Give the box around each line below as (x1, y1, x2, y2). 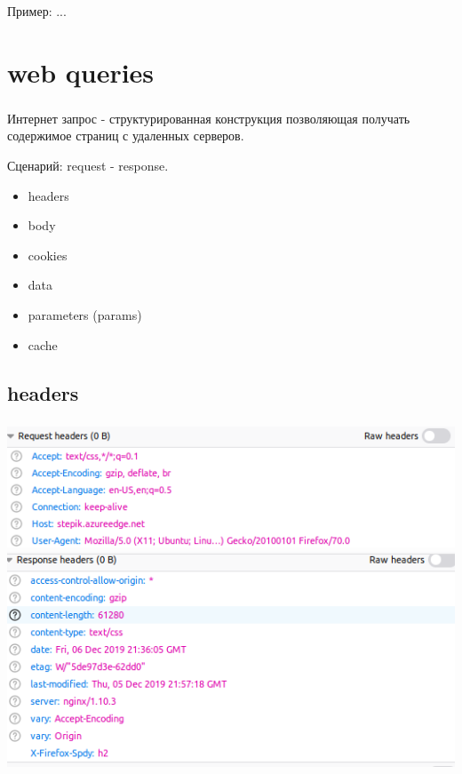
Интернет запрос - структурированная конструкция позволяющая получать (7, 108, 410, 127)
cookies (28, 245, 68, 264)
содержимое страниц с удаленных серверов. (7, 126, 244, 145)
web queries (7, 53, 155, 90)
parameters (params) (28, 305, 142, 323)
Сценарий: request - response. (7, 156, 169, 174)
